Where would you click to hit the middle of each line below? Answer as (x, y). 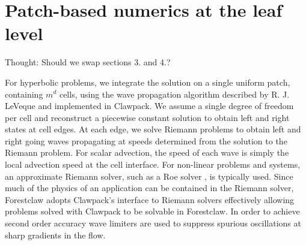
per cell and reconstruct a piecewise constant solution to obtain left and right (147, 117)
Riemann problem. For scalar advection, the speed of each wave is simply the (147, 152)
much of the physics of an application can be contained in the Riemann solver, (149, 188)
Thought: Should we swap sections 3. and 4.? (88, 62)
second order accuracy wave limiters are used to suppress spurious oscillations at (153, 223)
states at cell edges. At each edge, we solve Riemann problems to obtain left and (153, 129)
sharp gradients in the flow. (55, 235)
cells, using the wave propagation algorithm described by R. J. (174, 94)
